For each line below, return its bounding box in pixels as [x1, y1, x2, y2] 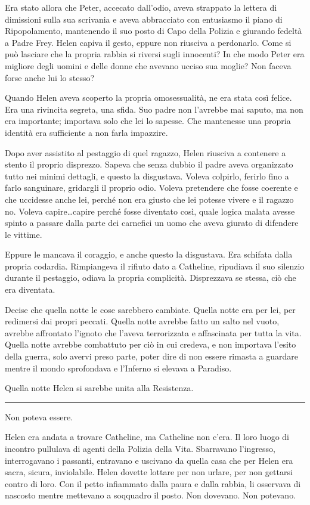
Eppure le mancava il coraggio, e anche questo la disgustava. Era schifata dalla [5, 248, 293, 261]
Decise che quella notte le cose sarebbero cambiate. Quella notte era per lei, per [5, 303, 296, 315]
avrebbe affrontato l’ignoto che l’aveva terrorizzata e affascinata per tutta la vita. [5, 326, 302, 339]
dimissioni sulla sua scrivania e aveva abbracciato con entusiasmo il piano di [5, 13, 283, 25]
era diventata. [5, 283, 55, 296]
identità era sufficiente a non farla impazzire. [5, 126, 168, 138]
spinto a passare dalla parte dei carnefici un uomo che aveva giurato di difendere [5, 216, 299, 229]
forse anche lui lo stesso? [5, 71, 95, 83]
